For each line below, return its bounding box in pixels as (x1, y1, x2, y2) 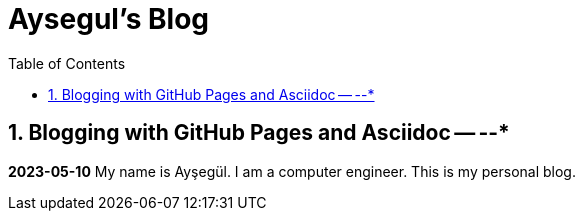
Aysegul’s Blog (8, 2, 209, 36)
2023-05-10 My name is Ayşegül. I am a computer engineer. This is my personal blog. (8, 162, 576, 180)
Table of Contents (8, 54, 126, 72)
